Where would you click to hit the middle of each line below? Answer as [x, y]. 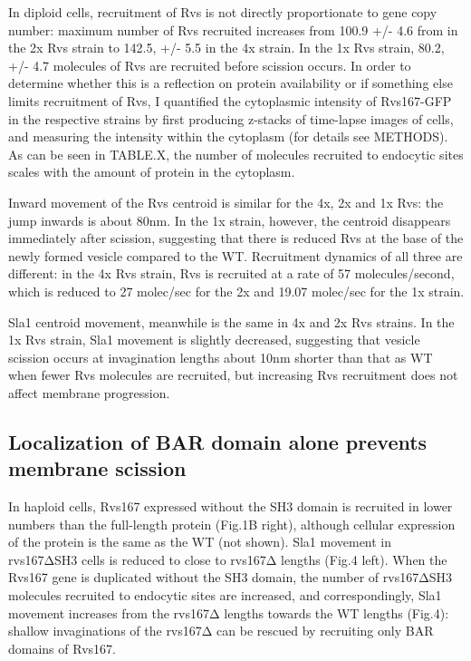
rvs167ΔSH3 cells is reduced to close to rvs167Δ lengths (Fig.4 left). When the [228, 559]
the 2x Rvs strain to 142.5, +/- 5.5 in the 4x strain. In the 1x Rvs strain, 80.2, [226, 48]
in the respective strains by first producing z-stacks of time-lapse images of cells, [231, 118]
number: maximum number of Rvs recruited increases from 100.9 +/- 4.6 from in [233, 29]
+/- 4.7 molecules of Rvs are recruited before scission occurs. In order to [210, 65]
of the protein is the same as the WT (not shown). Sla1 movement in [200, 542]
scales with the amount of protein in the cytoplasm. [152, 172]
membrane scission [97, 468]
